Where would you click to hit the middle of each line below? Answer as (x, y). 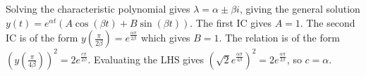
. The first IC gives (231, 22)
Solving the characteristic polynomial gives (98, 8)
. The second (328, 22)
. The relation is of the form (279, 38)
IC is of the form (42, 38)
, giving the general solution (300, 8)
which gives (165, 38)
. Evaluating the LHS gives (146, 59)
